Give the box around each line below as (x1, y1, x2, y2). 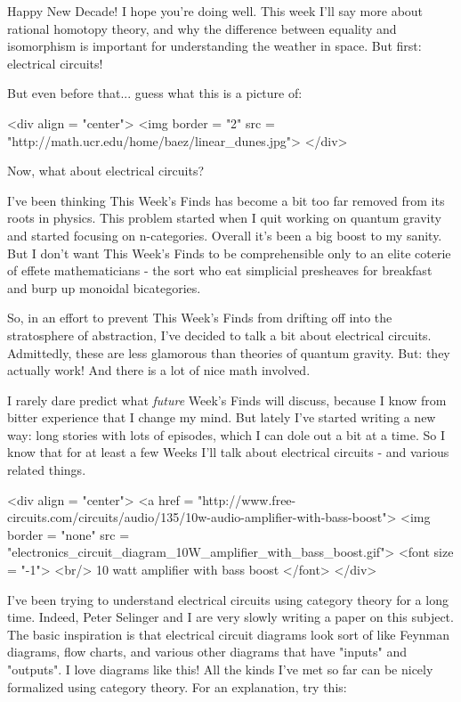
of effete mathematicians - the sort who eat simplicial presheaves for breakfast (7, 261, 433, 280)
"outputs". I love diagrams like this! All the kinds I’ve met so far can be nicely (7, 660, 433, 678)
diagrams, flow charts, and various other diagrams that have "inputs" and (7, 642, 407, 661)
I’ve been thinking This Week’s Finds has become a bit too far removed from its (7, 191, 445, 209)
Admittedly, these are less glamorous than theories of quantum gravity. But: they (7, 343, 450, 362)
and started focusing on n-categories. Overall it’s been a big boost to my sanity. (7, 225, 442, 244)
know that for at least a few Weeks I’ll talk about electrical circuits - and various (7, 443, 449, 461)
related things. (7, 461, 86, 479)
